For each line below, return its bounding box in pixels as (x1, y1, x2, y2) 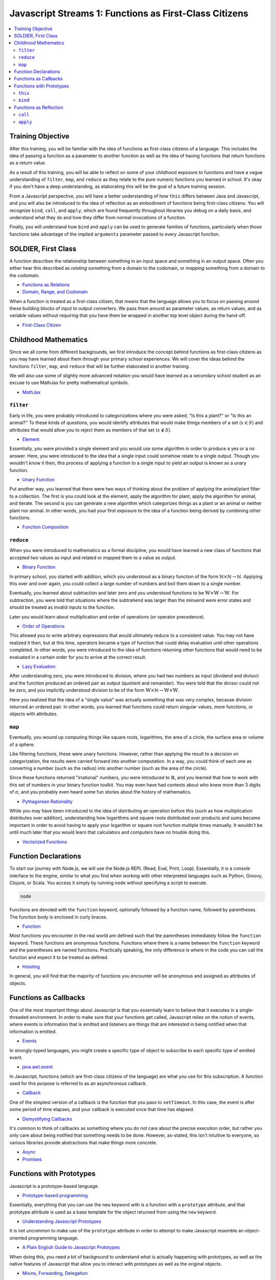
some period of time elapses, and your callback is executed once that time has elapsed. (9, 1106, 194, 1113)
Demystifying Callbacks (22, 1116, 73, 1122)
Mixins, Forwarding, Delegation (22, 1270, 88, 1276)
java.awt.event (22, 1064, 53, 1070)
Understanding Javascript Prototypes (22, 1219, 102, 1225)
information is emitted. (9, 1028, 57, 1034)
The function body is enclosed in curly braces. (9, 914, 108, 920)
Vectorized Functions (22, 839, 67, 845)
